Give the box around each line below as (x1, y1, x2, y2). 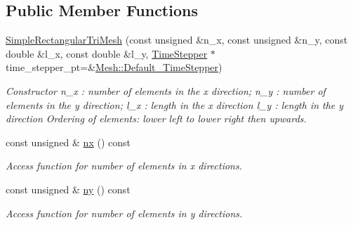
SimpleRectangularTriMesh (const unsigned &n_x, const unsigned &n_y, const (6, 32, 348, 47)
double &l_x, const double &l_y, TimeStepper (6, 46, 208, 60)
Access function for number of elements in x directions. (6, 158, 243, 173)
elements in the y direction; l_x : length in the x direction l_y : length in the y (6, 97, 344, 112)
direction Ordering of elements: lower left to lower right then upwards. (6, 111, 307, 126)
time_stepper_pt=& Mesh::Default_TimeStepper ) (6, 60, 222, 75)
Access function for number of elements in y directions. (6, 205, 243, 220)
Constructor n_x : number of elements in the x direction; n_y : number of (6, 83, 326, 98)
